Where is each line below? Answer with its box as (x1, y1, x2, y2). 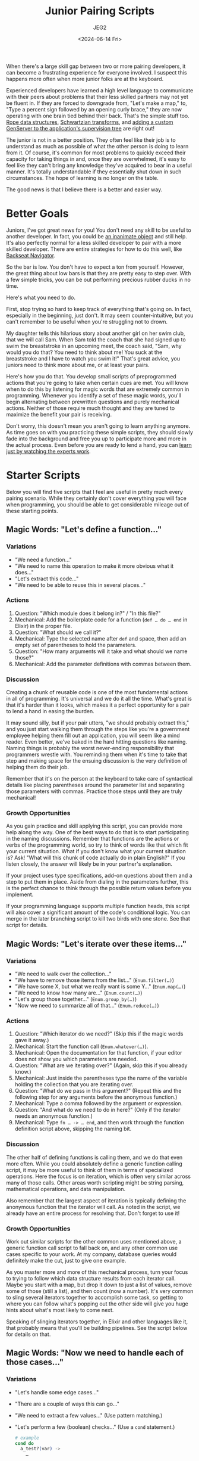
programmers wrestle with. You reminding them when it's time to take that (6, 751, 187, 758)
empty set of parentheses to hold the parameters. (14, 641, 137, 648)
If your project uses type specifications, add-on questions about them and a (6, 872, 192, 879)
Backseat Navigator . (6, 251, 55, 259)
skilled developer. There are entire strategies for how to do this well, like (6, 245, 182, 253)
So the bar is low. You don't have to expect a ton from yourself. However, (6, 263, 185, 271)
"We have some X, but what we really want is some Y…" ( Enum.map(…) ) (14, 983, 186, 990)
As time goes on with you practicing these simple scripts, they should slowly (6, 428, 193, 436)
